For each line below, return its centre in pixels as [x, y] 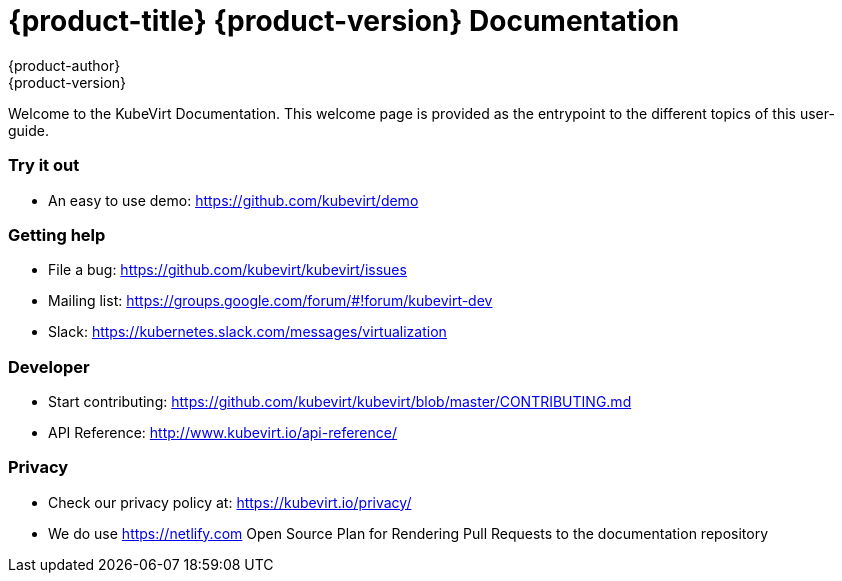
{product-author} [64, 65]
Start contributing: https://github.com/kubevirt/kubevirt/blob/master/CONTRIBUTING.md [340, 401]
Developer [49, 366]
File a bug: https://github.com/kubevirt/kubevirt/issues [227, 270]
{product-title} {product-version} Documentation [344, 21]
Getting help [57, 234]
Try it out [44, 165]
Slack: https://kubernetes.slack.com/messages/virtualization [247, 332]
